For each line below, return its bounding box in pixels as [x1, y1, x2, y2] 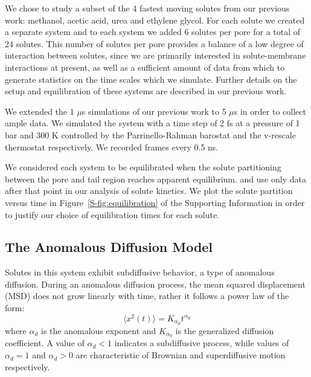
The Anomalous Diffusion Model [5, 237, 213, 256]
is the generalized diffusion [175, 324, 274, 337]
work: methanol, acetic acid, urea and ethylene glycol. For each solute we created [5, 13, 305, 26]
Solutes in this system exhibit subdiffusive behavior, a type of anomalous [5, 266, 275, 279]
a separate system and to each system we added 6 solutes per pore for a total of [5, 25, 301, 38]
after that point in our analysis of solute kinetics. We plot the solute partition [5, 184, 293, 197]
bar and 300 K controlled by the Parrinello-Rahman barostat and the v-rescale [5, 128, 296, 141]
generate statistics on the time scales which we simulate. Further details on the [5, 72, 297, 85]
